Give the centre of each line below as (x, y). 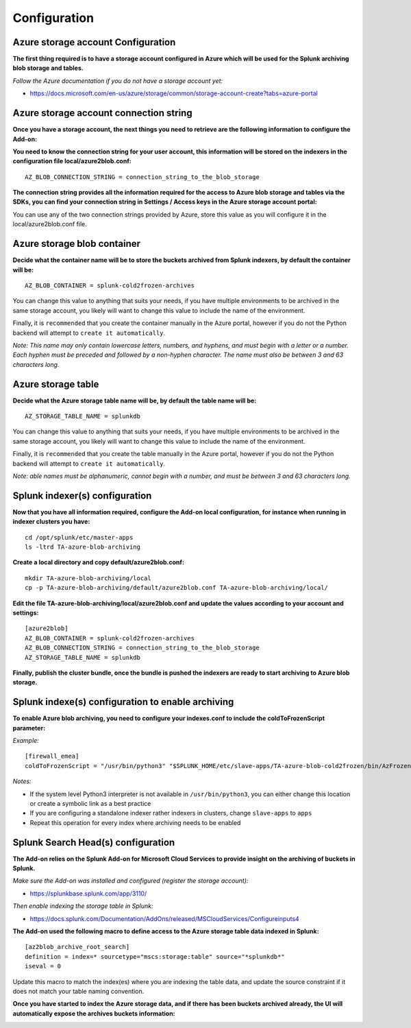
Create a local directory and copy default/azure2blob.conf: (99, 562)
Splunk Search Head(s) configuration (94, 842)
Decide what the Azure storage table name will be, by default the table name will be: (135, 401)
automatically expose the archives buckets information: (94, 1013)
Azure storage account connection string (102, 113)
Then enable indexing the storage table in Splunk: (83, 906)
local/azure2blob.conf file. (50, 224)
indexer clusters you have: (51, 522)
